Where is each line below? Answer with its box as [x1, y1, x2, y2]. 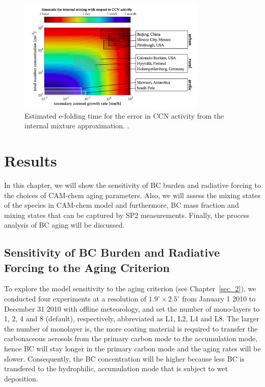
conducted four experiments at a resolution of [4, 293, 147, 304]
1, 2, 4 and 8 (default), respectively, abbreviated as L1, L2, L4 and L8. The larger [4, 313, 259, 324]
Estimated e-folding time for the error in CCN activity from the [24, 110, 224, 121]
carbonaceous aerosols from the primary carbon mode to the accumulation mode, [4, 333, 258, 344]
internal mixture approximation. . [24, 120, 129, 131]
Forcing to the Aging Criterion [4, 259, 170, 275]
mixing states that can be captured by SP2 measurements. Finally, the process [4, 209, 250, 220]
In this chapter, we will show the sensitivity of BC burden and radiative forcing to [4, 179, 261, 190]
